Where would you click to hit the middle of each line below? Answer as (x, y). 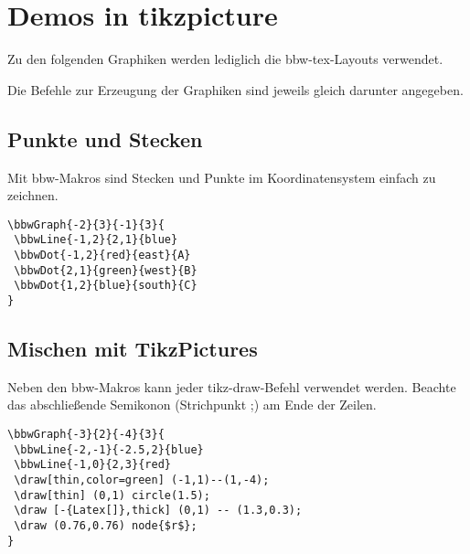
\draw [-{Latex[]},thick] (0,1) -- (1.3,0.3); (158, 511)
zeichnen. (33, 195)
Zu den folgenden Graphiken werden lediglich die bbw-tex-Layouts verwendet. (225, 59)
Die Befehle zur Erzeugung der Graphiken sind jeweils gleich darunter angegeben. (235, 89)
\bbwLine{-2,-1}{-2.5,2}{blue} (109, 449)
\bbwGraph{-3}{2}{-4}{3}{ (86, 435)
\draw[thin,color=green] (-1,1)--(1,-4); (142, 480)
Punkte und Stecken (105, 138)
